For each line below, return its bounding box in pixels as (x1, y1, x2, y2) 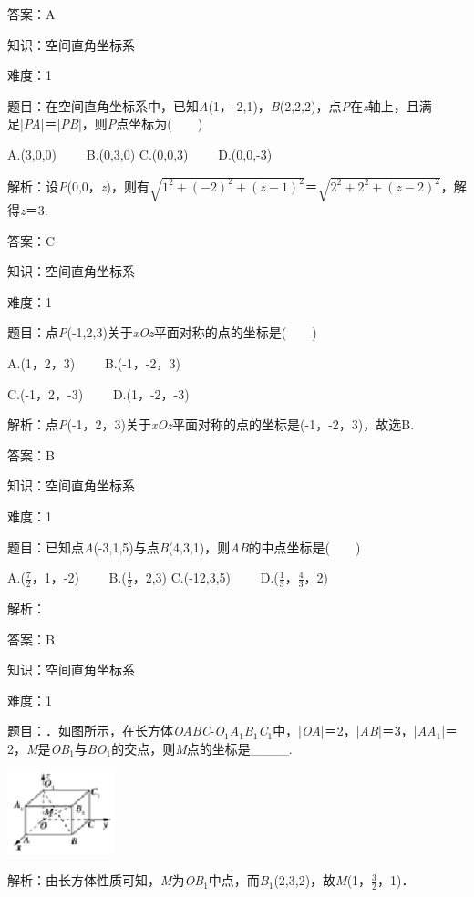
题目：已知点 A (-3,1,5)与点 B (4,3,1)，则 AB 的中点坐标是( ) (7, 537, 361, 556)
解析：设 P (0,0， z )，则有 (7, 176, 150, 195)
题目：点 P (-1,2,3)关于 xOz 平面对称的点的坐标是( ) (7, 323, 317, 342)
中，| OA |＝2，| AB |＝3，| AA (273, 721, 437, 740)
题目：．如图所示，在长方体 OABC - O (7, 721, 225, 740)
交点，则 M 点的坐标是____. (124, 739, 293, 758)
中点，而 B (208, 871, 269, 890)
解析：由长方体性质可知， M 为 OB (7, 871, 204, 890)
